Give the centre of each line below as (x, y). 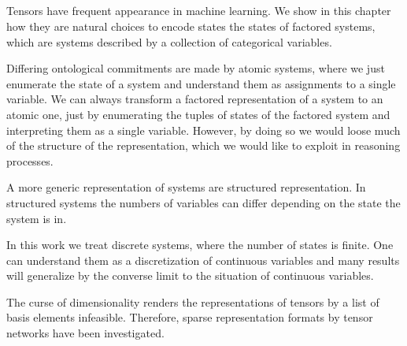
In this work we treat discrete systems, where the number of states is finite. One (200, 245)
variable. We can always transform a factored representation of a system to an (195, 99)
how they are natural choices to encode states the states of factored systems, (191, 26)
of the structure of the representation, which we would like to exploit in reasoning (203, 145)
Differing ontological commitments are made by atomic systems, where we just (196, 68)
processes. (30, 160)
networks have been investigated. (85, 333)
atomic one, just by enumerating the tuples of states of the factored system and (198, 114)
